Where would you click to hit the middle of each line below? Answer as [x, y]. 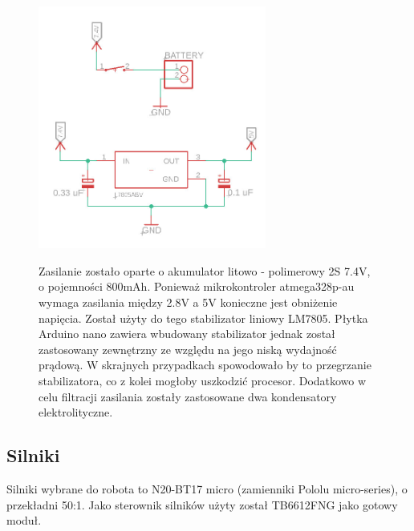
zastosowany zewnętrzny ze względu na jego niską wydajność [188, 349]
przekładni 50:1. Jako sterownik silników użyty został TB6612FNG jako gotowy [202, 504]
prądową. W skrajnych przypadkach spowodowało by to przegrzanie [205, 365]
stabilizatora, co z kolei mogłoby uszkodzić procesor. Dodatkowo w [203, 380]
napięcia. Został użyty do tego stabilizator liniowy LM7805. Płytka [203, 318]
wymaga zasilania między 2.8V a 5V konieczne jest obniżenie [188, 302]
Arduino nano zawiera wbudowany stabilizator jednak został [187, 334]
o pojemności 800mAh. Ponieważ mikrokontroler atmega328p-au [197, 286]
